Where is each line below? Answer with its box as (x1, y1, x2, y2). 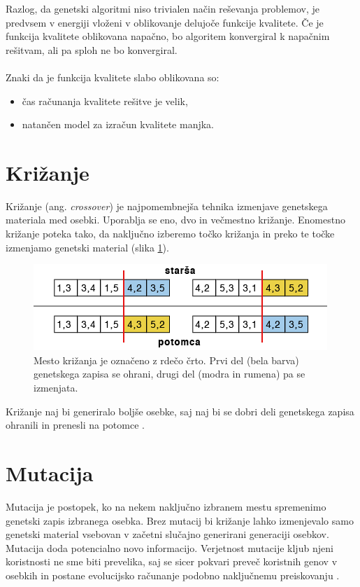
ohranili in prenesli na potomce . (6, 417, 145, 432)
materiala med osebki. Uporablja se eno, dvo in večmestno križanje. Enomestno (6, 212, 345, 227)
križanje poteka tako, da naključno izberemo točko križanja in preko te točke (6, 226, 335, 241)
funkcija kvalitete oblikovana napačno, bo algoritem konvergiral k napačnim (6, 29, 330, 43)
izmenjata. (34, 380, 78, 395)
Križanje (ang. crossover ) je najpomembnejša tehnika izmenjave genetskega (6, 198, 328, 213)
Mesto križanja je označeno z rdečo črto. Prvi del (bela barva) (34, 352, 299, 367)
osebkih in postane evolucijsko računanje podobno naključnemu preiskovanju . (6, 567, 340, 582)
